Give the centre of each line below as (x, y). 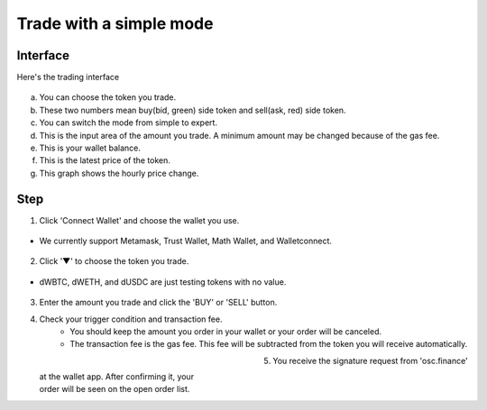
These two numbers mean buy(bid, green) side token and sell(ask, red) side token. (193, 110)
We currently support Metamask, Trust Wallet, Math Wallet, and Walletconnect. (186, 241)
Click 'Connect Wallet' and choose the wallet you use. (139, 220)
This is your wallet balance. (90, 148)
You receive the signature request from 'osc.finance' (370, 360)
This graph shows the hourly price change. (119, 173)
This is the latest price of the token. (105, 160)
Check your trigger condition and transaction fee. (131, 319)
